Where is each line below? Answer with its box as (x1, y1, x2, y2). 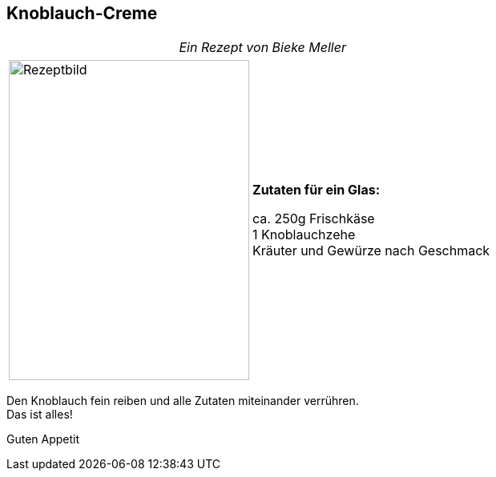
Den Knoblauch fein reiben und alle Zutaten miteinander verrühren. (6, 394, 359, 408)
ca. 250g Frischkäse (252, 210, 375, 227)
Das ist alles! (6, 407, 73, 422)
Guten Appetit (6, 432, 80, 447)
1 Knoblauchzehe (252, 226, 356, 243)
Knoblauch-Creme (6, 3, 158, 23)
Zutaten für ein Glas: (252, 182, 380, 198)
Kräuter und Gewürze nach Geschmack (252, 243, 490, 259)
